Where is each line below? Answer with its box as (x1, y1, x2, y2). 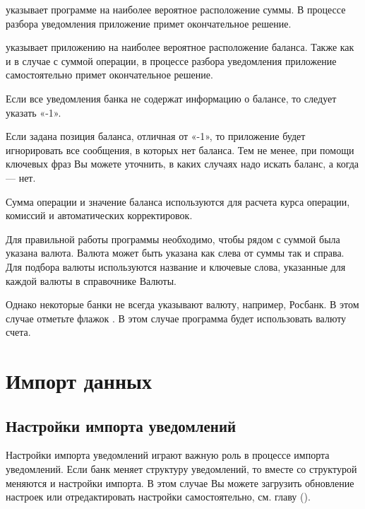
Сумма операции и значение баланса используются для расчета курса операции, (6, 194, 350, 209)
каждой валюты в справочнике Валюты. (6, 273, 177, 288)
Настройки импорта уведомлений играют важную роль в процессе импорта (6, 447, 330, 462)
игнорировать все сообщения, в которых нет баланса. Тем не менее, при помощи (6, 142, 354, 157)
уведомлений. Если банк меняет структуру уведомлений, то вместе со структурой (6, 462, 357, 476)
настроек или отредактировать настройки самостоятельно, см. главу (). (6, 489, 311, 504)
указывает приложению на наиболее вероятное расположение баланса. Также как (6, 40, 354, 54)
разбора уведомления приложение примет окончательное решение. (6, 16, 292, 30)
